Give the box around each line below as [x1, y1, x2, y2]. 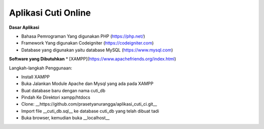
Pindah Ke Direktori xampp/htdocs [21, 94, 90, 100]
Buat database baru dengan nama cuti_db [21, 87, 106, 93]
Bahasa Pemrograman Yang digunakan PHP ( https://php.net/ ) [21, 33, 145, 39]
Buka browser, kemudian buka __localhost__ [21, 115, 110, 121]
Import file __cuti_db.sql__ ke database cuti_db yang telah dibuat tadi [21, 108, 159, 114]
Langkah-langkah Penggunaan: [9, 65, 72, 71]
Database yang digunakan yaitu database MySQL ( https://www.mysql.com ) [21, 47, 173, 53]
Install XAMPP [21, 74, 50, 80]
